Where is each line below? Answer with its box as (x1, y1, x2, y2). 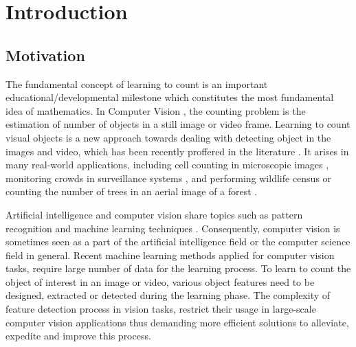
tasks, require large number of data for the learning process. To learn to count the (5, 261, 351, 276)
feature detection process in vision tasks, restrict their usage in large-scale (5, 302, 316, 316)
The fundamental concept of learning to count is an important (5, 76, 268, 91)
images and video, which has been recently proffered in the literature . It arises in (5, 144, 349, 158)
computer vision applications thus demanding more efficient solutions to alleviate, (5, 315, 349, 329)
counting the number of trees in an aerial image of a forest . (5, 184, 258, 199)
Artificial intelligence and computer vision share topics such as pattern (5, 207, 303, 221)
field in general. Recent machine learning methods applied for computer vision (5, 247, 335, 262)
